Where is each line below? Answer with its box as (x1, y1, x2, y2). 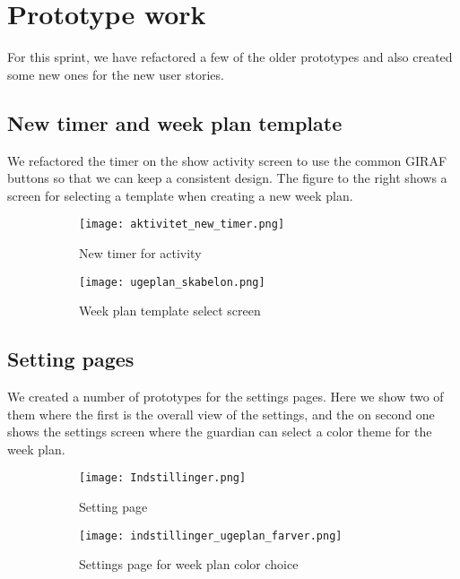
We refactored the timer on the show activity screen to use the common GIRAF (7, 151, 447, 169)
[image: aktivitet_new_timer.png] (79, 218, 285, 231)
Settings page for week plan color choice (79, 555, 299, 574)
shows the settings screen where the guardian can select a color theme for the (7, 422, 432, 441)
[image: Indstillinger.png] (79, 471, 247, 485)
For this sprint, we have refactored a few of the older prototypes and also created (7, 48, 453, 66)
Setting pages (7, 345, 135, 373)
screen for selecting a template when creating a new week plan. (7, 186, 353, 204)
